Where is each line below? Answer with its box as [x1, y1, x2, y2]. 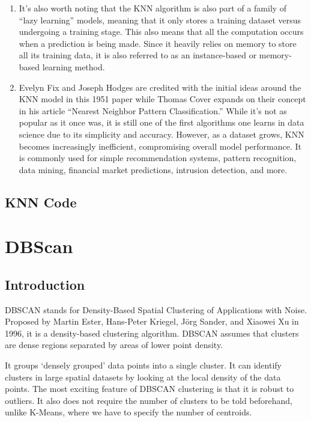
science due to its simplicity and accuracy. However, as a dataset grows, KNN [19, 127, 304, 140]
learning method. [42, 60, 105, 73]
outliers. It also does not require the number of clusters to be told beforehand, [5, 394, 292, 406]
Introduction [5, 275, 85, 293]
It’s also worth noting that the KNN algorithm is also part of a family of [19, 2, 287, 14]
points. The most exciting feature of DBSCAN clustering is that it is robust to [5, 382, 294, 395]
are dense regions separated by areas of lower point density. [5, 338, 223, 351]
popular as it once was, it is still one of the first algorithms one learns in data [19, 116, 304, 129]
